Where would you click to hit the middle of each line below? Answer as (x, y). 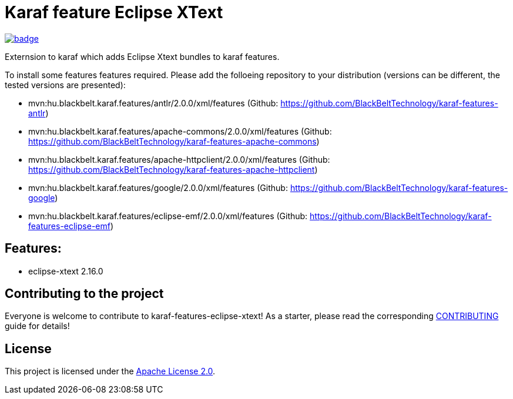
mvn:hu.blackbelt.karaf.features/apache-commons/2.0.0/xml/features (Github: (180, 131)
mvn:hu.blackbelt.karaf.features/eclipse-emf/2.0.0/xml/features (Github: (168, 216)
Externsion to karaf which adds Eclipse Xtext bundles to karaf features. (142, 56)
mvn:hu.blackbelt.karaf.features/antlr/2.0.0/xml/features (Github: (153, 103)
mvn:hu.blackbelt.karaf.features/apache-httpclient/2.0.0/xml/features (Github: (179, 159)
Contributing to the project (84, 294)
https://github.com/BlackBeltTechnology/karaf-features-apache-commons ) (174, 141)
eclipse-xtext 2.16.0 (66, 271)
